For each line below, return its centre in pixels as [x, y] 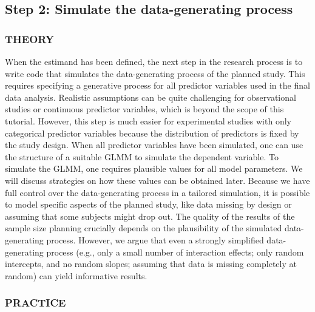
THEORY [30, 39]
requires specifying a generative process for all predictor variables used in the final [157, 85]
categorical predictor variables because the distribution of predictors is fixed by [152, 133]
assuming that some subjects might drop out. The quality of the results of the [150, 216]
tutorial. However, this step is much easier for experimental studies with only [148, 120]
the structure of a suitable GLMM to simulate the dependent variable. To [142, 156]
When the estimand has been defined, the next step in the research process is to [154, 61]
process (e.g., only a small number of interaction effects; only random [175, 252]
